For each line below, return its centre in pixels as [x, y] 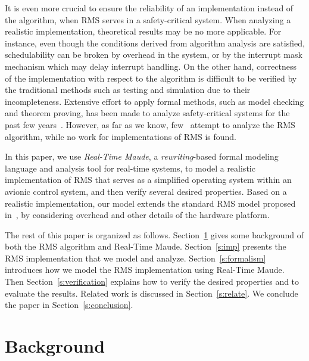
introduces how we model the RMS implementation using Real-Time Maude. [145, 270]
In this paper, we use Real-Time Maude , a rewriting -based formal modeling [142, 156]
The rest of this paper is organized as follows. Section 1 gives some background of [154, 234]
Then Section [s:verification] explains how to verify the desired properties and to [152, 281]
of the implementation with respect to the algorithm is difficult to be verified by [151, 78]
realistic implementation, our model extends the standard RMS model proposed [150, 203]
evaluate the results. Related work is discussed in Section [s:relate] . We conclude [152, 293]
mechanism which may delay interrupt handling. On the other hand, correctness [151, 66]
